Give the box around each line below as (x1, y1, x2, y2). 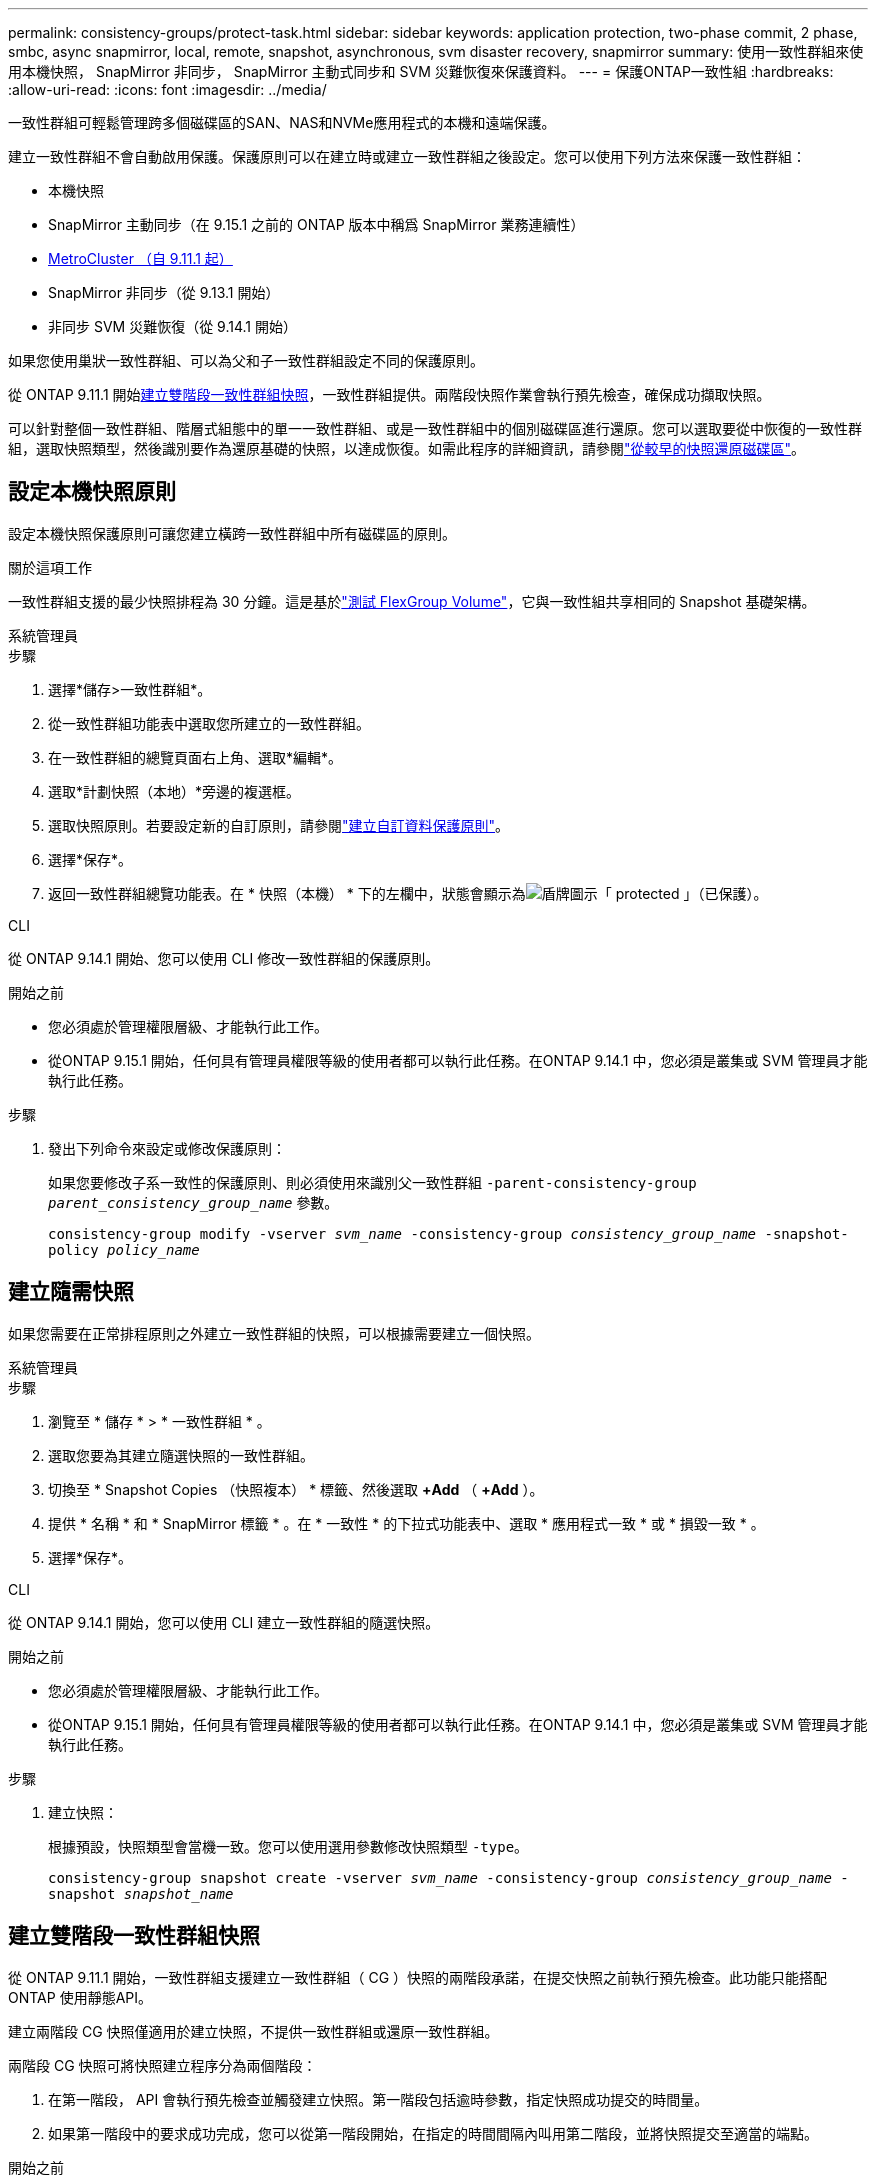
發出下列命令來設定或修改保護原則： (48, 1139, 286, 1157)
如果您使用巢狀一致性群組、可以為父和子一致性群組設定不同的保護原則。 (8, 352, 484, 369)
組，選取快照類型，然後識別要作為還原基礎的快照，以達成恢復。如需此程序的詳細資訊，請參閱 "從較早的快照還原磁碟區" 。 (8, 440, 806, 457)
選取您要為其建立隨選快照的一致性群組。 (48, 1446, 314, 1464)
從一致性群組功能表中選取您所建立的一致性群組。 (48, 714, 370, 732)
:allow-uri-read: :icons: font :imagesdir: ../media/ (8, 81, 327, 98)
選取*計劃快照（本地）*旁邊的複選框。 (48, 782, 301, 800)
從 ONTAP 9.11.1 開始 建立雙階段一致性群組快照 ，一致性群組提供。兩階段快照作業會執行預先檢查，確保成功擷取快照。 (8, 386, 771, 403)
